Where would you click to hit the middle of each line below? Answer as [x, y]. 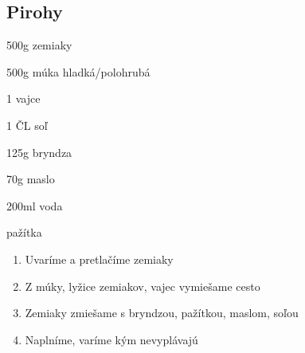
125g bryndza [39, 152]
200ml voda [35, 205]
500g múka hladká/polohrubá [78, 71]
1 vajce [23, 98]
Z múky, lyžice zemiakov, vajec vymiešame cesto [143, 286]
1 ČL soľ [27, 125]
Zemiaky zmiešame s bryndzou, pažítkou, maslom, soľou [162, 313]
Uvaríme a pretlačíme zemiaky [99, 259]
